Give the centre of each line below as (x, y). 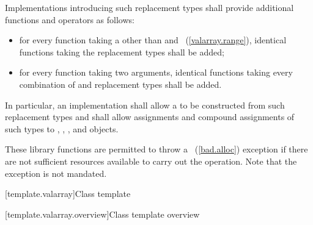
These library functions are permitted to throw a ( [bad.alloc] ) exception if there (156, 149)
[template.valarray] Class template (68, 194)
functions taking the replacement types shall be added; (122, 52)
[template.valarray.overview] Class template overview (102, 214)
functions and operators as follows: (70, 19)
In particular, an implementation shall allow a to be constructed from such (145, 105)
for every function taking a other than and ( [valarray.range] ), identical (153, 40)
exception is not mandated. (56, 173)
